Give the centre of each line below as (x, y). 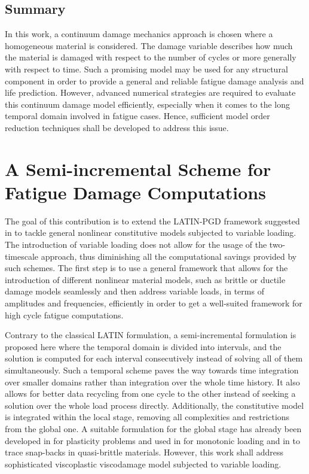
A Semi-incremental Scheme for (138, 168)
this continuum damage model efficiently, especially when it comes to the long (147, 104)
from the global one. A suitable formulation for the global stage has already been (153, 428)
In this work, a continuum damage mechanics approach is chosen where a (139, 34)
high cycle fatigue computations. (64, 315)
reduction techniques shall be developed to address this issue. (117, 127)
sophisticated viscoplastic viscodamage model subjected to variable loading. (143, 464)
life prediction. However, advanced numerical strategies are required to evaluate (150, 92)
